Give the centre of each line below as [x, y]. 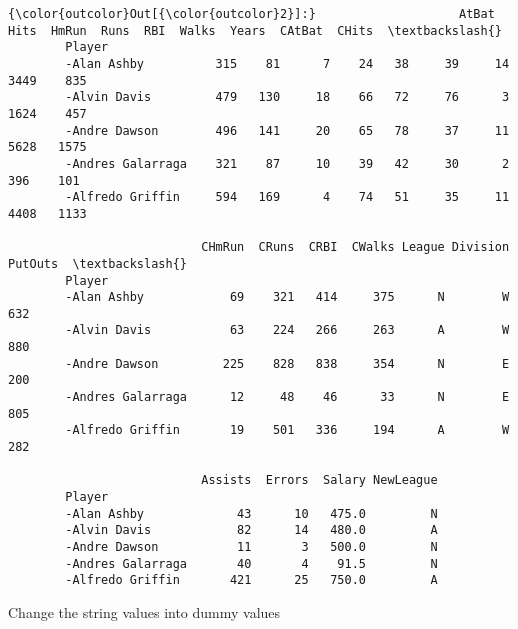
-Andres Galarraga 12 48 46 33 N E [287, 397]
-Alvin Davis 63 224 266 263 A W [287, 330]
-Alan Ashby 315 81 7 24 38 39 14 [287, 63]
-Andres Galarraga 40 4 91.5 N [251, 563]
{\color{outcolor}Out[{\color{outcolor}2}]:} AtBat [251, 14]
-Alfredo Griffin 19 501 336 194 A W [287, 430]
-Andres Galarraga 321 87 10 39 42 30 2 [287, 163]
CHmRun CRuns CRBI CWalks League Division [355, 247]
